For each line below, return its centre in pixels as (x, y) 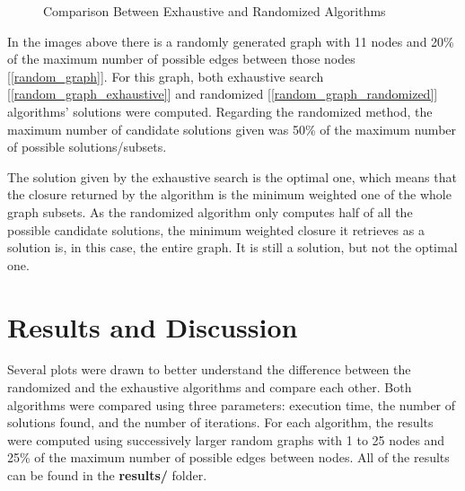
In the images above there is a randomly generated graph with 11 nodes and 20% (231, 41)
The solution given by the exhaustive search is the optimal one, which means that (232, 176)
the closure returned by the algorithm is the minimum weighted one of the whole (229, 194)
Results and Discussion (153, 326)
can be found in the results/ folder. (107, 475)
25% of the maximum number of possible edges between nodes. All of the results (228, 457)
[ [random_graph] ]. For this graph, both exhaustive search (166, 76)
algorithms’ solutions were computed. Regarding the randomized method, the (220, 111)
